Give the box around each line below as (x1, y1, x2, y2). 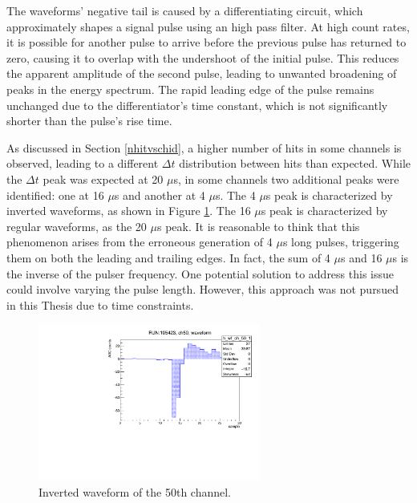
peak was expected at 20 (43, 170, 164, 187)
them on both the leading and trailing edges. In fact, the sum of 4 (6, 249, 330, 266)
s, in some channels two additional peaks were (173, 170, 399, 187)
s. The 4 (215, 186, 256, 203)
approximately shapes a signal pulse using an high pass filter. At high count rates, (6, 18, 410, 34)
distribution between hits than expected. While (179, 155, 411, 172)
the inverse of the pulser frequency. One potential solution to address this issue (6, 265, 394, 282)
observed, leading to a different (6, 155, 159, 172)
